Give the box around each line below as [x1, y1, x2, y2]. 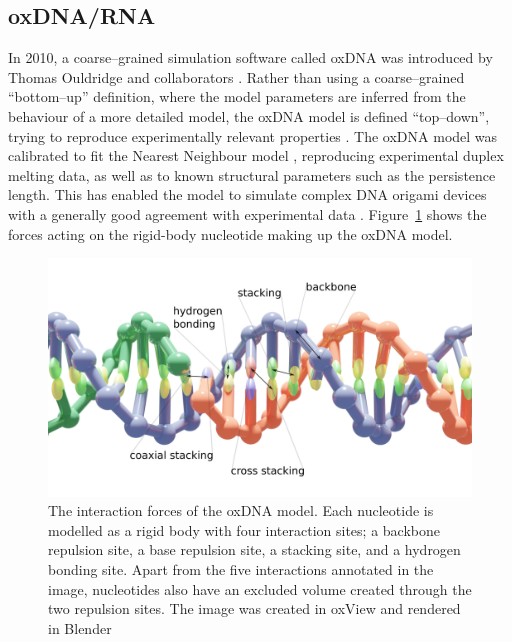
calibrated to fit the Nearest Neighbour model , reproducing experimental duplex [8, 145, 504, 166]
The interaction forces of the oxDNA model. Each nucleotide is [48, 500, 434, 521]
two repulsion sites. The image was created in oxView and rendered [48, 598, 461, 619]
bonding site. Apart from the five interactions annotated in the [48, 559, 434, 580]
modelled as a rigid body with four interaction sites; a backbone [48, 519, 440, 540]
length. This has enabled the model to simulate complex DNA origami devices [8, 184, 487, 205]
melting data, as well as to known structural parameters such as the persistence [8, 164, 496, 185]
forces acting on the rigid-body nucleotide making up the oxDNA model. [8, 223, 453, 244]
